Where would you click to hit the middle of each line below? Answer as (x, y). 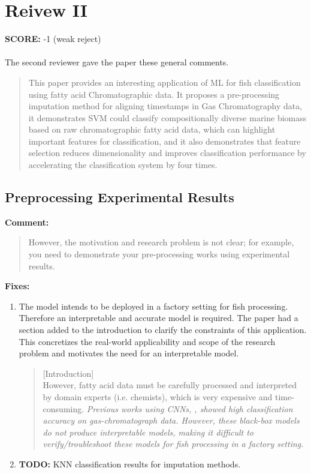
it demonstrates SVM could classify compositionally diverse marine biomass (167, 117)
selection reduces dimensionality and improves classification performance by (167, 153)
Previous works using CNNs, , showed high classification (190, 408)
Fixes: (17, 286)
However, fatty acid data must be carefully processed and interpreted (170, 385)
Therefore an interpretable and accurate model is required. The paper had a (158, 318)
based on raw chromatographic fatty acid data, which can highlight (152, 129)
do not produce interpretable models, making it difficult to (148, 432)
